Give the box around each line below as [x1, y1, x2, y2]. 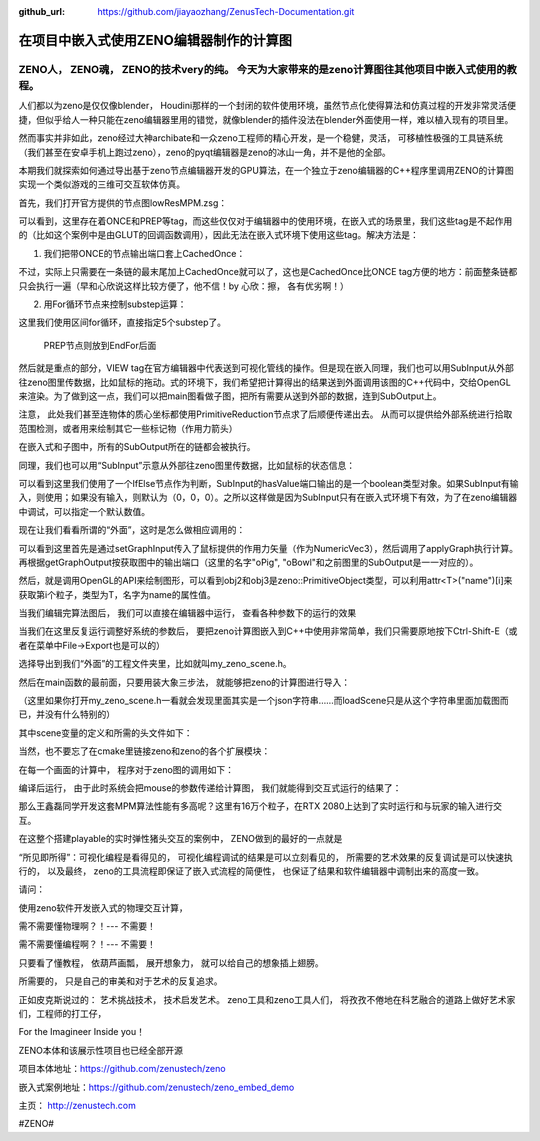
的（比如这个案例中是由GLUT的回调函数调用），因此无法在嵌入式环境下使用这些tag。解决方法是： [18, 229, 419, 241]
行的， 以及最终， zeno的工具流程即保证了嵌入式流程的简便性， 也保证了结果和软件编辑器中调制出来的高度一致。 [18, 865, 485, 877]
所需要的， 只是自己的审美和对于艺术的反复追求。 [18, 975, 223, 987]
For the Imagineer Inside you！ [18, 1026, 145, 1038]
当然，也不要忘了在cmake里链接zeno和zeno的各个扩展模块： [18, 745, 271, 757]
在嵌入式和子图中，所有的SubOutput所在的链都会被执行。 [18, 441, 256, 453]
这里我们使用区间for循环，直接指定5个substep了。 [18, 316, 227, 329]
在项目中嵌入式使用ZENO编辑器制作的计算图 [18, 31, 292, 49]
